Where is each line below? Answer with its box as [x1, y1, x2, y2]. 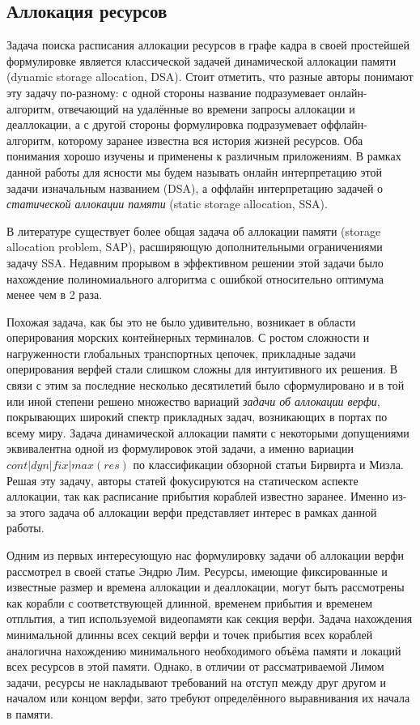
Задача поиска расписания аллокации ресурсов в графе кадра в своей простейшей [6, 36, 409, 53]
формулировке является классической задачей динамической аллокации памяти [6, 52, 397, 69]
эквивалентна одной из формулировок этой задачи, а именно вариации [6, 440, 354, 457]
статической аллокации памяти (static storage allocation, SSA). [6, 195, 328, 212]
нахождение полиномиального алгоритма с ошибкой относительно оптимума [6, 270, 384, 287]
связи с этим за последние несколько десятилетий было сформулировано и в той [6, 377, 405, 394]
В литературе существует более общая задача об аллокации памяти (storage [6, 222, 381, 239]
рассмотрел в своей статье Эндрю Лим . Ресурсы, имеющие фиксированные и [6, 562, 388, 579]
